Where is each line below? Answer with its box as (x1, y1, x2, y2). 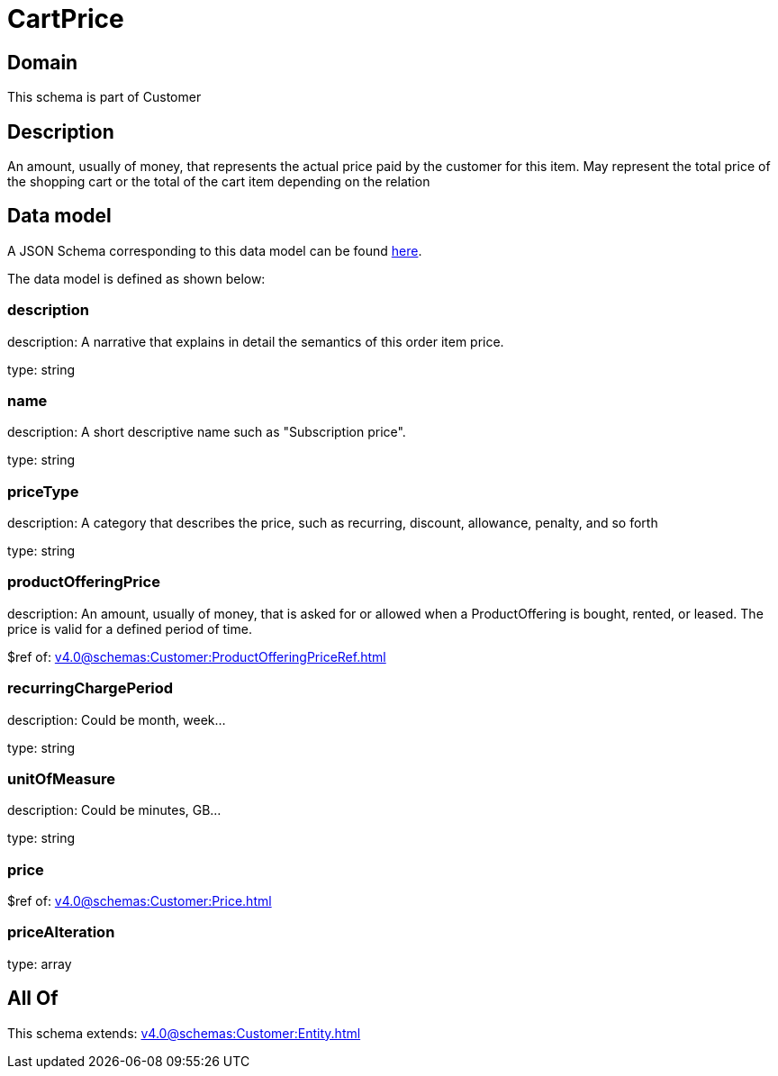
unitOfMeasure (7, 769, 115, 788)
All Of (7, 987, 59, 1010)
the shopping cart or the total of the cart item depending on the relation (7, 174, 430, 190)
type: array (7, 955, 72, 972)
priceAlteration (7, 923, 115, 942)
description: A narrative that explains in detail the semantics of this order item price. (7, 333, 504, 349)
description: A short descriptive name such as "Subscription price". (7, 424, 406, 440)
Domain (7, 50, 78, 74)
